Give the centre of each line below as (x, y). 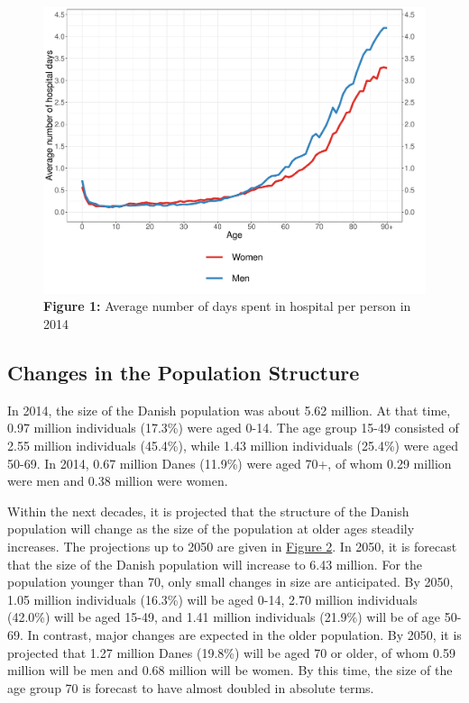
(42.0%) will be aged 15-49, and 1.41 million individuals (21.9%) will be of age (224, 617)
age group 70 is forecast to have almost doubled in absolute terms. (191, 687)
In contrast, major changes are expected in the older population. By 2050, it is (244, 635)
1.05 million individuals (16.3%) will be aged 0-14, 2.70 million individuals (212, 599)
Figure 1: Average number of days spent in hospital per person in (227, 306)
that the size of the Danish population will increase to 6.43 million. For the (215, 564)
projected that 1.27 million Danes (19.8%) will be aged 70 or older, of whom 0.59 (231, 652)
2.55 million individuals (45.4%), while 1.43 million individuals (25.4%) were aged (233, 446)
